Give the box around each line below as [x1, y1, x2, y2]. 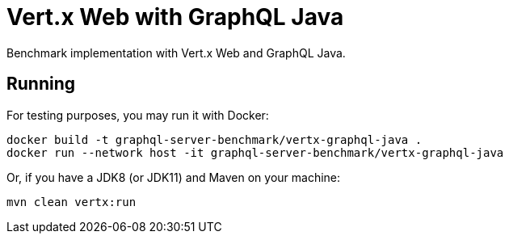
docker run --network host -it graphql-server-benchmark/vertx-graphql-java [6, 145, 504, 159]
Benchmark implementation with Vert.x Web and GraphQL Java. [6, 45, 346, 60]
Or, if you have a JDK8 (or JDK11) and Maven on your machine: [6, 170, 341, 184]
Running [6, 74, 76, 95]
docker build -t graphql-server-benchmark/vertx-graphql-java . [6, 133, 423, 146]
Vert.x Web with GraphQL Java [6, 3, 344, 31]
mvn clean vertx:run [6, 195, 137, 208]
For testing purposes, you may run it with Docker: [6, 107, 269, 122]
